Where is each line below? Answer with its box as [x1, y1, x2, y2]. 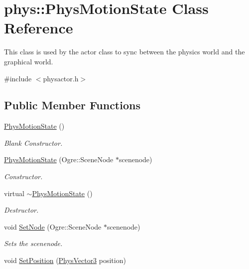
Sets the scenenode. [4, 238, 63, 249]
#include [4, 73, 32, 83]
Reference [4, 17, 73, 38]
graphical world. [4, 56, 53, 66]
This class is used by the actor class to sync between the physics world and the [4, 46, 245, 57]
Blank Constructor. [4, 137, 63, 148]
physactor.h [43, 73, 79, 83]
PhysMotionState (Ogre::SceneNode [4, 154, 114, 165]
